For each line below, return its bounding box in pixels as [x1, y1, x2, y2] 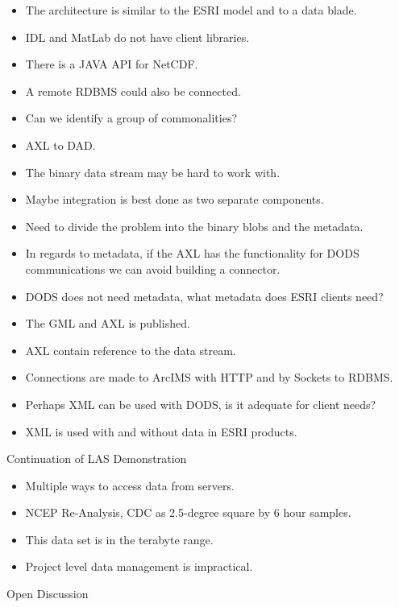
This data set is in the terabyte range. [25, 531, 214, 547]
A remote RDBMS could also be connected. [25, 82, 241, 99]
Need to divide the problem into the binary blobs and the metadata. [25, 217, 364, 234]
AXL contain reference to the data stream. [25, 341, 236, 358]
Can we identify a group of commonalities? [25, 109, 238, 126]
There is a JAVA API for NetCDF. [25, 56, 198, 72]
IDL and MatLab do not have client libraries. [25, 28, 250, 45]
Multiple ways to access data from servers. [25, 477, 235, 493]
